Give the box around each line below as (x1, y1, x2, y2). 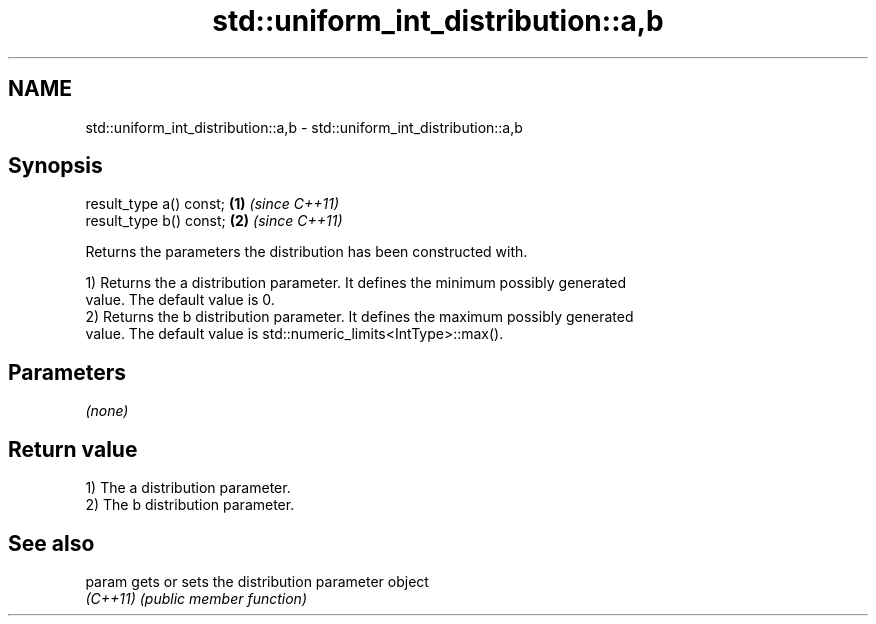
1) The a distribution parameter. (85, 479, 291, 497)
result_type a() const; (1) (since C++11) (85, 195, 339, 213)
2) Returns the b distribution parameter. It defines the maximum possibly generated (85, 308, 634, 326)
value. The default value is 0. (85, 291, 275, 309)
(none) (85, 402, 129, 420)
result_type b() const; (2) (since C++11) (85, 212, 343, 230)
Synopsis (8, 153, 103, 179)
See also (8, 530, 95, 556)
